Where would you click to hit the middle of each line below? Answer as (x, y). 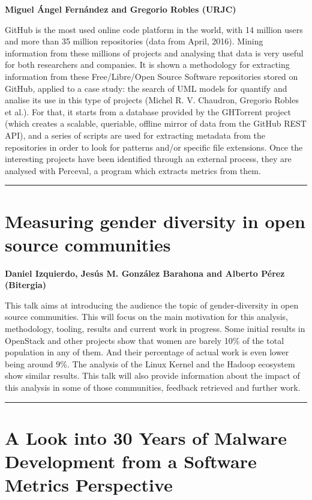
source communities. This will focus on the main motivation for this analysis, (146, 317)
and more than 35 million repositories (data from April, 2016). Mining (134, 41)
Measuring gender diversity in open (155, 221)
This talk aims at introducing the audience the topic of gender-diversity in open (152, 305)
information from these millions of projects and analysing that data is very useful (154, 53)
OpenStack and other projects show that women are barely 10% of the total (145, 340)
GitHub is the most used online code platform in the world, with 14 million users (154, 29)
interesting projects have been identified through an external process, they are (148, 159)
